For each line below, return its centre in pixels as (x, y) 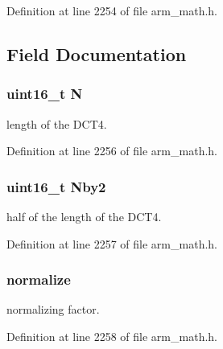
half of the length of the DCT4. (84, 216)
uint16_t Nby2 (56, 186)
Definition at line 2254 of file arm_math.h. (112, 10)
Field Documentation (97, 53)
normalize (39, 279)
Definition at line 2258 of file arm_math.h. (112, 336)
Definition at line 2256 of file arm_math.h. (112, 151)
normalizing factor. (53, 309)
